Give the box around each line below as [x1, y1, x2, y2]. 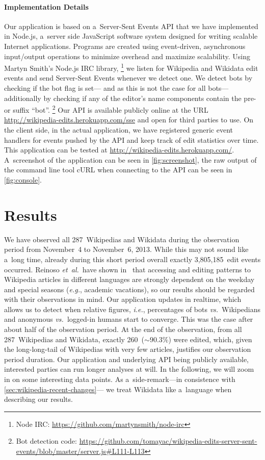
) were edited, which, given [168, 334, 252, 344]
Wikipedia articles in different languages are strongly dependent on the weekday [4, 274, 255, 285]
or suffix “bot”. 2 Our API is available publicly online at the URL [4, 103, 208, 115]
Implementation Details [4, 1, 89, 12]
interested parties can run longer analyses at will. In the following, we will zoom [4, 364, 254, 374]
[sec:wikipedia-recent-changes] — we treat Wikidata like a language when [4, 384, 232, 394]
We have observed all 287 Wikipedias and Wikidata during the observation [4, 234, 240, 244]
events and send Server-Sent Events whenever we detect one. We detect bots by [4, 72, 253, 83]
